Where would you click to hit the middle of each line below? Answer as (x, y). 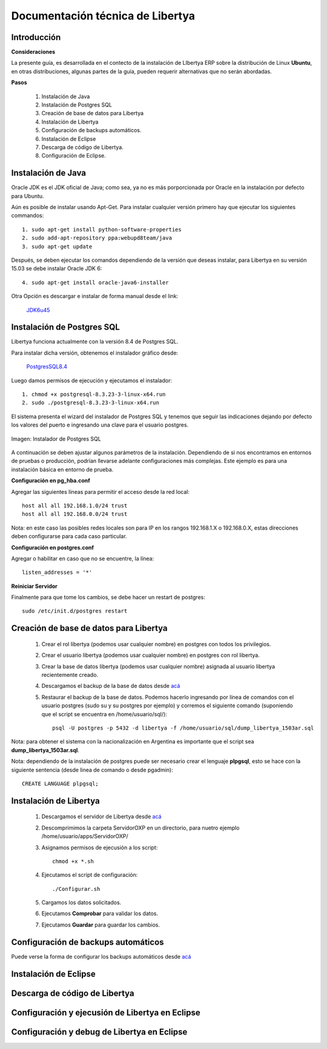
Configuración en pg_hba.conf (51, 481)
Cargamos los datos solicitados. (81, 902)
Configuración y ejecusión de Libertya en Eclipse (106, 1012)
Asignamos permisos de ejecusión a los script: (100, 847)
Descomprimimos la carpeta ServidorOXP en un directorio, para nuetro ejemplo (140, 828)
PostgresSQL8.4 (47, 367)
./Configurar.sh (76, 889)
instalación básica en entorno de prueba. (62, 469)
